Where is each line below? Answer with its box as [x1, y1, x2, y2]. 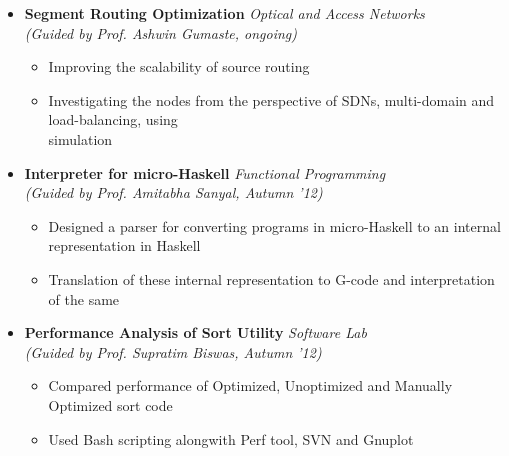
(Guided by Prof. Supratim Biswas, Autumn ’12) [24, 341, 322, 362]
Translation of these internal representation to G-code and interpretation [48, 268, 495, 289]
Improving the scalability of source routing [48, 56, 310, 77]
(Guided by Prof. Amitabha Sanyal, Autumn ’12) [24, 182, 323, 203]
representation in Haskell [48, 235, 201, 256]
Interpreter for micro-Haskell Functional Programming [24, 162, 386, 183]
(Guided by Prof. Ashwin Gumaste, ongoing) [24, 22, 297, 43]
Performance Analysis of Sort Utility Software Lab [24, 322, 367, 343]
